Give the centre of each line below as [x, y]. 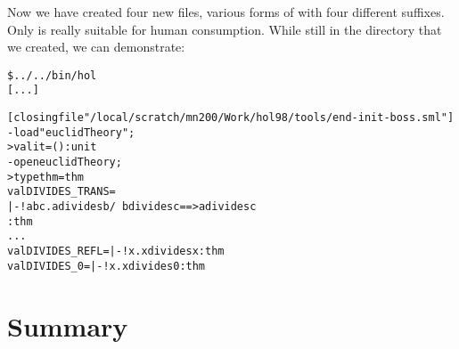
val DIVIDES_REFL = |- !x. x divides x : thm [116, 251]
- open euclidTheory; [65, 162]
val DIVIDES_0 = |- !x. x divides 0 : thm [107, 266]
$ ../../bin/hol [52, 75]
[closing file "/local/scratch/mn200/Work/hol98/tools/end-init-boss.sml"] [231, 118]
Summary [68, 325]
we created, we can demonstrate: [96, 47]
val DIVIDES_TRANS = [61, 192]
